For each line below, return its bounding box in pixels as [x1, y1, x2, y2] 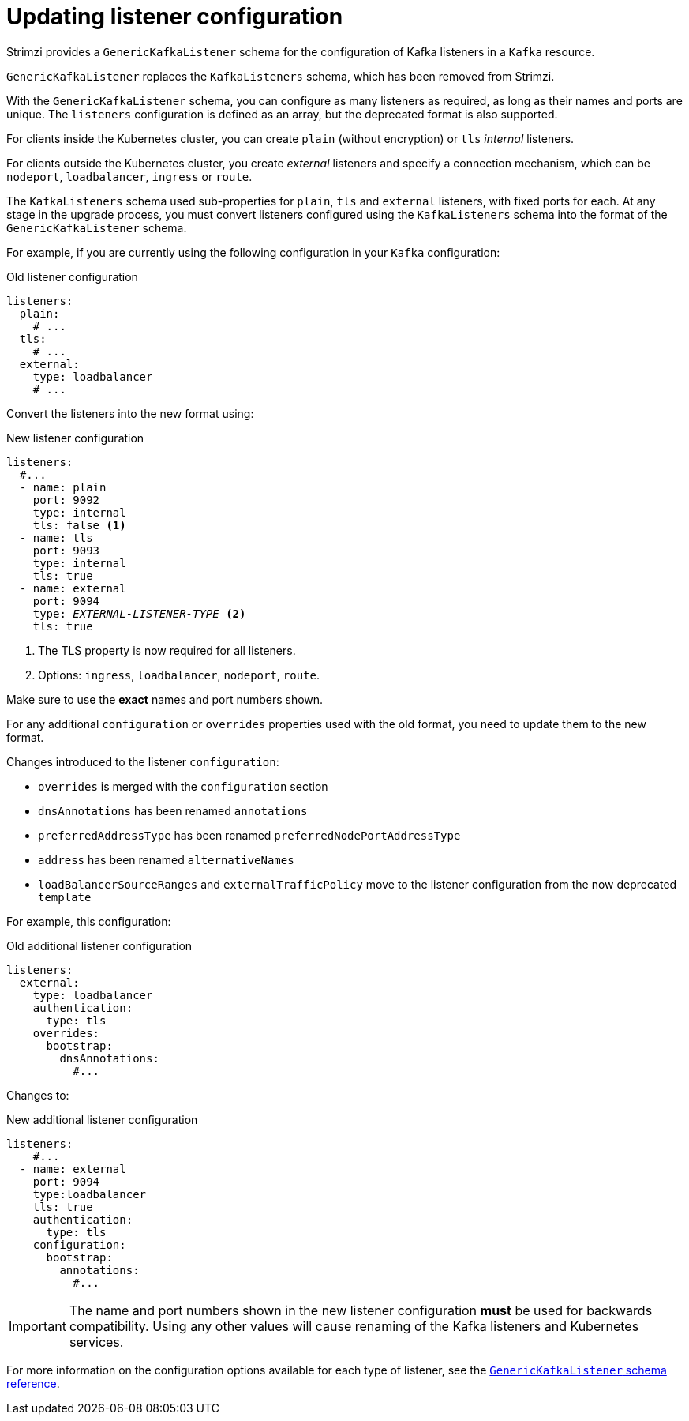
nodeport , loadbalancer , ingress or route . [6, 169, 253, 183]
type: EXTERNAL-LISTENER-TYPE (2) [32, 607, 246, 620]
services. [69, 1333, 124, 1350]
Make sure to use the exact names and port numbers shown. [6, 692, 324, 706]
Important [9, 1318, 66, 1334]
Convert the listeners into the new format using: [6, 406, 254, 420]
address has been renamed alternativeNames [38, 852, 294, 867]
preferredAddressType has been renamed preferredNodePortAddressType [38, 828, 461, 842]
